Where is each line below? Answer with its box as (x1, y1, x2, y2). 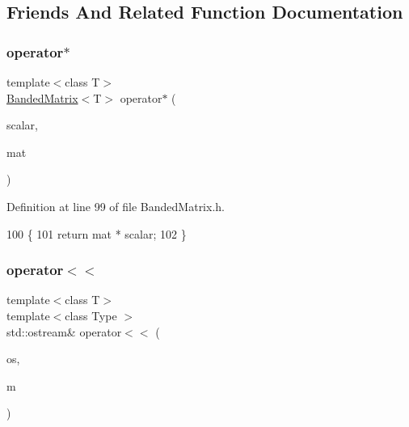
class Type (65, 307, 117, 323)
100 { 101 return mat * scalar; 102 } (6, 225, 187, 242)
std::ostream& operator (6, 323, 122, 340)
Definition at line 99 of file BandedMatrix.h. (6, 197, 225, 214)
